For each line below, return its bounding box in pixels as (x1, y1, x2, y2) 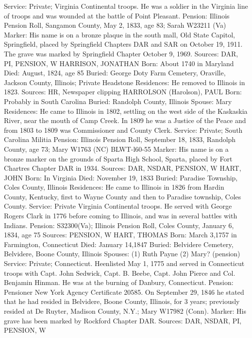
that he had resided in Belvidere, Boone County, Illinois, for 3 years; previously (4, 296, 240, 306)
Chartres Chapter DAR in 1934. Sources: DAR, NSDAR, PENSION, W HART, (4, 163, 241, 173)
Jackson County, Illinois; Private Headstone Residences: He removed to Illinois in (4, 77, 245, 87)
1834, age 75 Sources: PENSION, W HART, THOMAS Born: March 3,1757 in (4, 230, 237, 240)
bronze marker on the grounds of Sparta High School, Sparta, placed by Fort (4, 153, 233, 163)
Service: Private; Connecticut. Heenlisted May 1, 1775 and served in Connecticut (4, 258, 245, 268)
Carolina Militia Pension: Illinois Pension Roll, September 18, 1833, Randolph (4, 134, 236, 144)
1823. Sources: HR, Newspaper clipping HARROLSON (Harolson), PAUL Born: (4, 87, 242, 97)
